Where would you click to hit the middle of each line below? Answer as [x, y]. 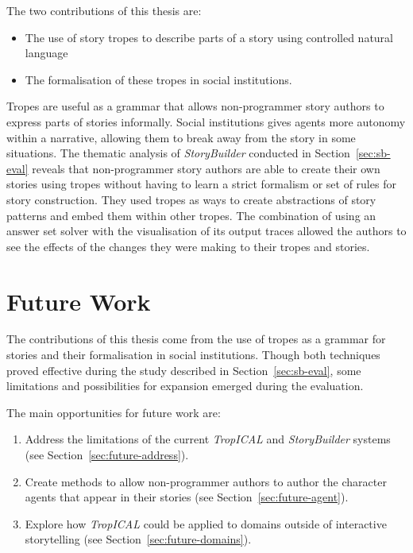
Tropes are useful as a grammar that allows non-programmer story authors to [195, 106]
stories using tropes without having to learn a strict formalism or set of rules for [201, 184]
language [46, 53]
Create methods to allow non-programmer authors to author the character [206, 481]
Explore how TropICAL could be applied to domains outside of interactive [206, 523]
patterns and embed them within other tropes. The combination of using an [191, 215]
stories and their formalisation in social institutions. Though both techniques [193, 355]
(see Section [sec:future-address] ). [107, 454]
